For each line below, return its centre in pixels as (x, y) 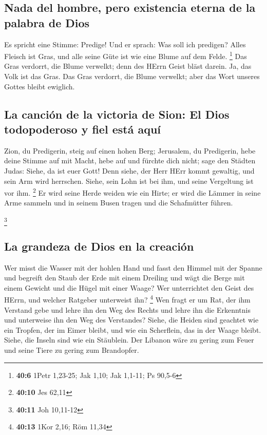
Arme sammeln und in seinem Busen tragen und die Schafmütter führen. (119, 203)
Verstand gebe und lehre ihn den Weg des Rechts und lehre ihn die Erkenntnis (127, 309)
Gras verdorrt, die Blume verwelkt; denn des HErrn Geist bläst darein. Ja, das (128, 66)
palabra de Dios (47, 22)
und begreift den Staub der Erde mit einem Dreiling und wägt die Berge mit (125, 278)
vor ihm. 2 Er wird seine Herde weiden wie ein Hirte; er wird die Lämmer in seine (132, 192)
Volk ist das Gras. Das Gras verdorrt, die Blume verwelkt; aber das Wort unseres (132, 76)
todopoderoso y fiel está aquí (83, 129)
